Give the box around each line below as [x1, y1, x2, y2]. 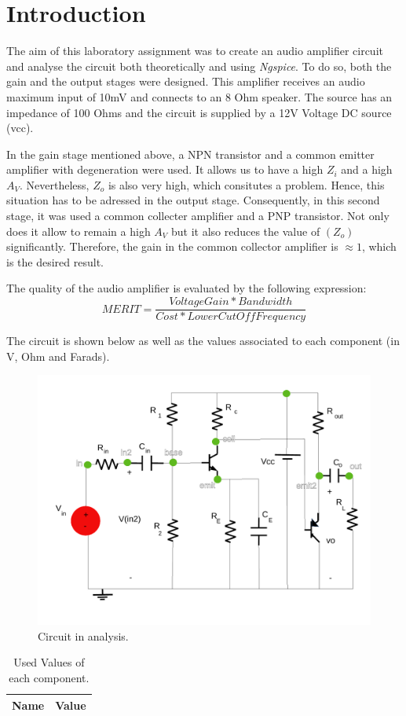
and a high [341, 161, 393, 178]
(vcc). [6, 119, 34, 136]
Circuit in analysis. [38, 627, 129, 644]
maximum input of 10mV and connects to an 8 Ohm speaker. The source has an [6, 88, 393, 105]
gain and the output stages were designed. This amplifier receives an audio [6, 73, 365, 90]
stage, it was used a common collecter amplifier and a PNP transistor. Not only [6, 207, 390, 224]
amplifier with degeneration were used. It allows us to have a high [6, 161, 324, 178]
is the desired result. [6, 253, 104, 270]
